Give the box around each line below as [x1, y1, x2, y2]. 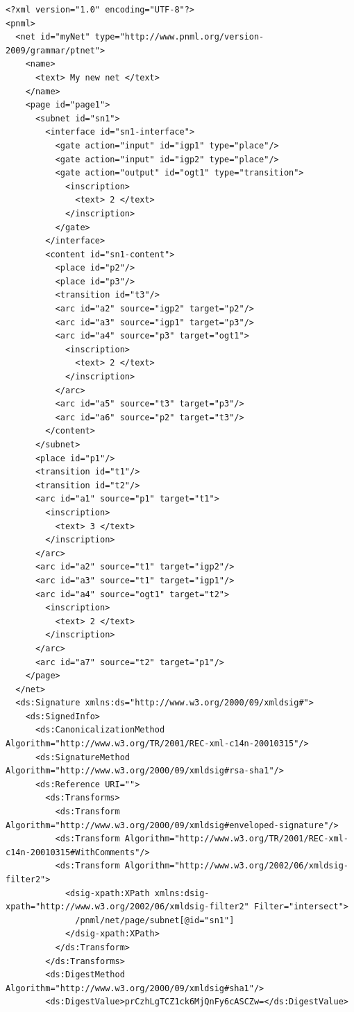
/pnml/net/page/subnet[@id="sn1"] [75, 915, 235, 925]
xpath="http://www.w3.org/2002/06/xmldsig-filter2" [6, 902, 249, 912]
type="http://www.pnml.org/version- [94, 32, 264, 42]
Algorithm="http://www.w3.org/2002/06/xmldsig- [124, 861, 348, 871]
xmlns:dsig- [154, 888, 210, 898]
